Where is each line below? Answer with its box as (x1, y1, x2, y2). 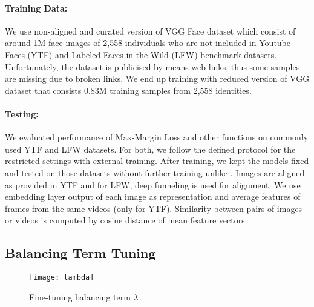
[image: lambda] (29, 273, 94, 282)
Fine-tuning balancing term (29, 290, 131, 303)
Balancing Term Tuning (5, 243, 156, 262)
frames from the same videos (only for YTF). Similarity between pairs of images (5, 202, 303, 214)
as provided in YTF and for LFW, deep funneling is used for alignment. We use (5, 178, 301, 191)
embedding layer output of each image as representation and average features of (5, 190, 301, 203)
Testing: (5, 107, 39, 120)
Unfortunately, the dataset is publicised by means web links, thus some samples (5, 60, 300, 73)
